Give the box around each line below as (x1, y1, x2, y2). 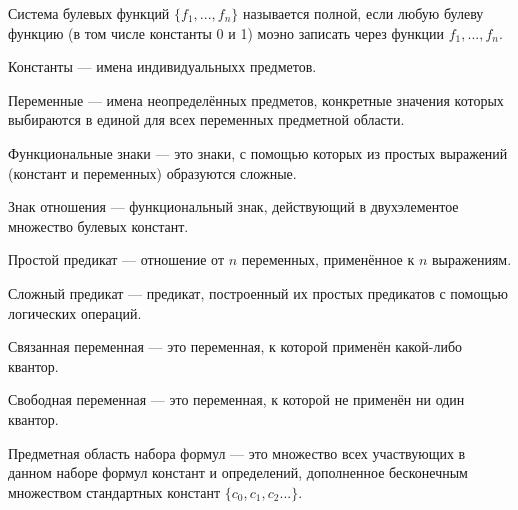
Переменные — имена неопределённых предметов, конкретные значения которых (8, 89, 504, 110)
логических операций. (8, 302, 142, 323)
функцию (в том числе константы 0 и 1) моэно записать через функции (8, 22, 445, 43)
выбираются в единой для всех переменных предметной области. (8, 109, 405, 130)
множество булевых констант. (8, 215, 189, 236)
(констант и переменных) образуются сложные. (8, 162, 297, 183)
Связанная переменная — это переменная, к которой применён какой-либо (8, 336, 463, 357)
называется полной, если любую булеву (242, 3, 484, 23)
